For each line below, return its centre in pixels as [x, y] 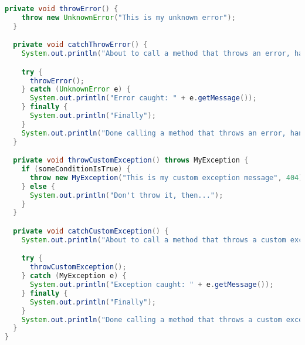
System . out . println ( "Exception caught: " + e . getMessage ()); [152, 285]
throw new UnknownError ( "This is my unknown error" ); [128, 17]
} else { [38, 186]
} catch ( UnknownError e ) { [76, 89]
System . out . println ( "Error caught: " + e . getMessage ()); [143, 98]
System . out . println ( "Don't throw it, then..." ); [126, 195]
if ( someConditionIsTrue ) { [76, 169]
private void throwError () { [62, 9]
